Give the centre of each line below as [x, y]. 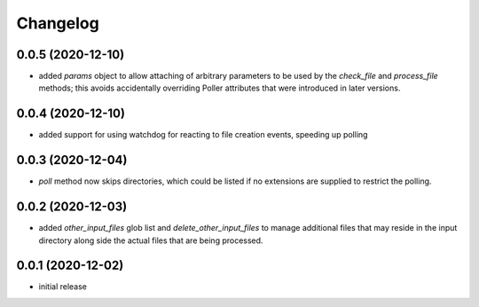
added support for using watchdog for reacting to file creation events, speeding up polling [203, 135]
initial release [63, 287]
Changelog [58, 23]
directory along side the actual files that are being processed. [151, 240]
